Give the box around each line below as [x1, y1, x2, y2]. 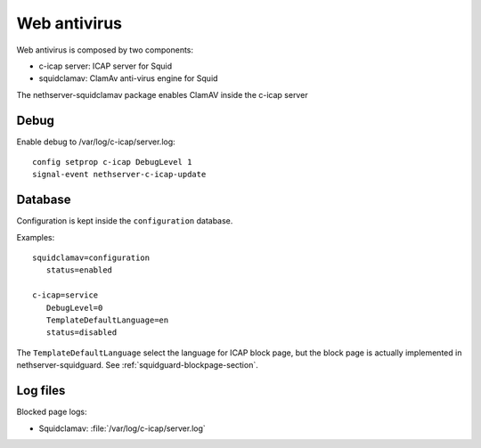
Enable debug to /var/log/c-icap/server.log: [16, 136, 175, 147]
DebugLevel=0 [45, 303, 103, 313]
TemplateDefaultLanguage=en [45, 315, 169, 325]
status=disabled [45, 328, 118, 338]
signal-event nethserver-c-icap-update [32, 169, 207, 180]
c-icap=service [32, 290, 99, 300]
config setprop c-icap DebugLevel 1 [32, 157, 192, 167]
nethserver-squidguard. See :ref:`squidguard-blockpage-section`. [16, 360, 258, 371]
